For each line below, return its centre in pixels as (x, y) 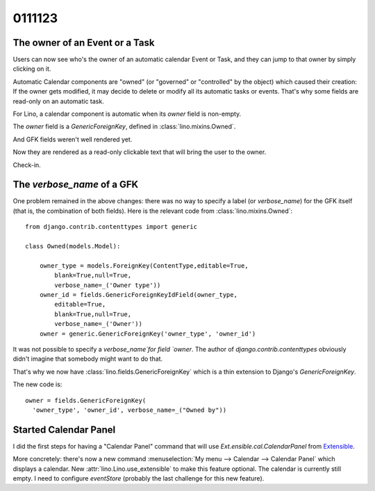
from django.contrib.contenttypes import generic (111, 227)
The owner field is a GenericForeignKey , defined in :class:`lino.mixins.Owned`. (124, 127)
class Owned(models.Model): (73, 247)
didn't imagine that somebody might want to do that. (88, 359)
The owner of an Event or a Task (84, 43)
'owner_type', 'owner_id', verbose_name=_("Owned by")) (130, 410)
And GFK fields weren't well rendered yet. (73, 139)
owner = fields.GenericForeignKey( (86, 400)
